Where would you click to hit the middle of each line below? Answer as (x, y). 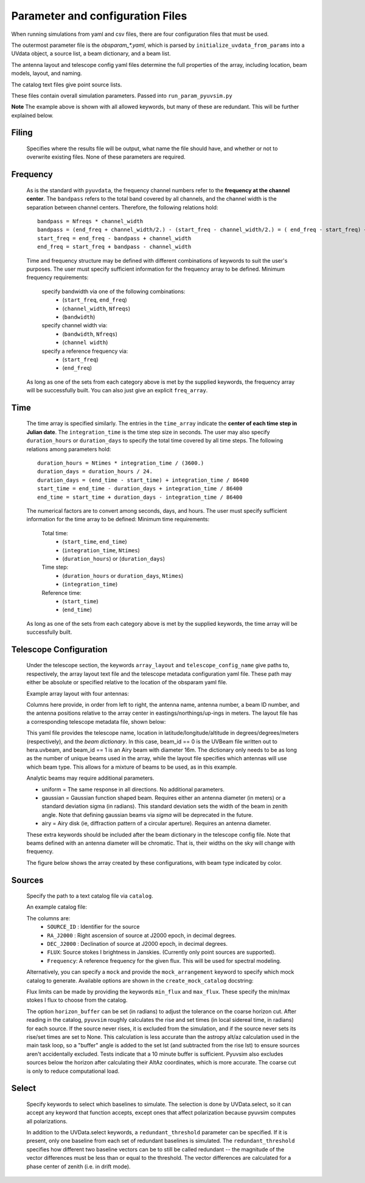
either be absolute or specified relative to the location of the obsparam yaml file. (127, 682)
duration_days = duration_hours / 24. (95, 472)
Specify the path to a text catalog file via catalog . (90, 896)
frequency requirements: (57, 277)
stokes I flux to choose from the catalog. (77, 1000)
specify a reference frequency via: (85, 351)
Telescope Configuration (59, 649)
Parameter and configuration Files (99, 16)
